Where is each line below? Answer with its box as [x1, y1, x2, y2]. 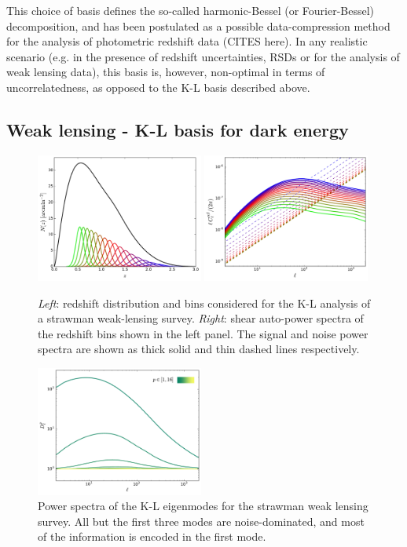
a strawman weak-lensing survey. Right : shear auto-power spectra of [38, 310, 364, 326]
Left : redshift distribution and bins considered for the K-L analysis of [38, 294, 371, 311]
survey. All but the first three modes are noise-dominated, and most [38, 512, 365, 529]
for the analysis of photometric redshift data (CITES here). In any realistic [6, 33, 368, 49]
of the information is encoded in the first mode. [38, 528, 266, 545]
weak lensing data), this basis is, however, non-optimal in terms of [6, 64, 325, 80]
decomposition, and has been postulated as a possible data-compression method [6, 17, 390, 34]
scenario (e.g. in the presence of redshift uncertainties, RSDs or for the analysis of [6, 48, 400, 64]
